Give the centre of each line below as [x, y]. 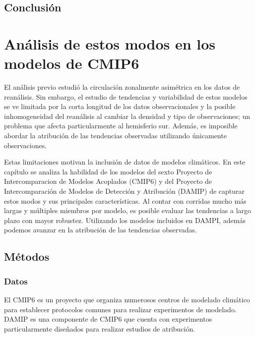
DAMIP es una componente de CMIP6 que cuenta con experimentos [108, 319]
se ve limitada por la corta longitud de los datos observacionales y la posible [120, 106]
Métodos [27, 256]
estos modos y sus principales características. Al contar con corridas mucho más [125, 200]
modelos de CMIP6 [72, 63]
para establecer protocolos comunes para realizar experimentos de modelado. [120, 309]
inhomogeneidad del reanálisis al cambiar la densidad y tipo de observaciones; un [127, 116]
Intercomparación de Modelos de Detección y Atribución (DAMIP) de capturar [125, 191]
